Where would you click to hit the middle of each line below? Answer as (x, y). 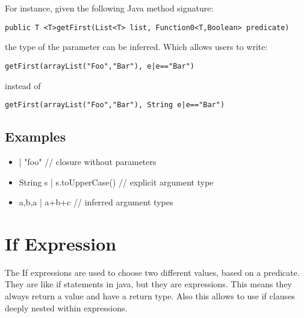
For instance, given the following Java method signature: (109, 8)
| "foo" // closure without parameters (88, 161)
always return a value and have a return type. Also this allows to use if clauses (150, 296)
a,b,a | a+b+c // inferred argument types (96, 202)
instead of (23, 85)
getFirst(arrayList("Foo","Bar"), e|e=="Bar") (100, 66)
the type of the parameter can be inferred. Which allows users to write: (136, 47)
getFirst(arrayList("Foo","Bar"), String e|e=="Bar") (115, 105)
